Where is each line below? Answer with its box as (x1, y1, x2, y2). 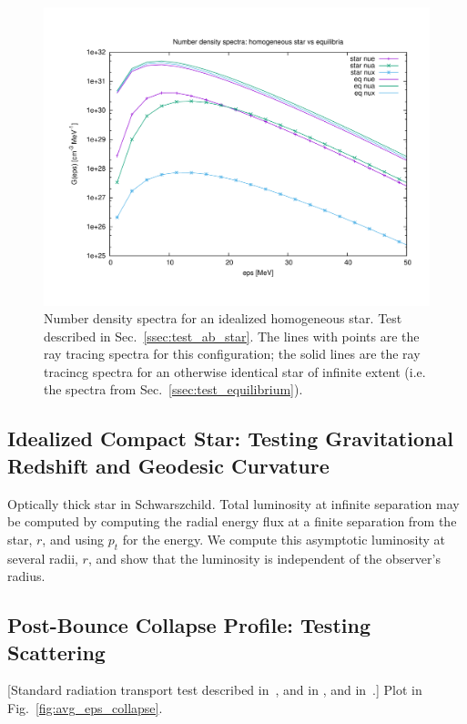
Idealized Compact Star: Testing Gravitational (7, 424, 453, 453)
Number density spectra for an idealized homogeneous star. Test (44, 309, 402, 328)
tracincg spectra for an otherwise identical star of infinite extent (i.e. (44, 362, 426, 381)
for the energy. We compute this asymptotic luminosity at (122, 529, 446, 548)
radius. (7, 566, 46, 586)
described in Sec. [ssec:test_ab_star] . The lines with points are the (44, 326, 420, 345)
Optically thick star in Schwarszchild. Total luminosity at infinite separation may (7, 494, 460, 513)
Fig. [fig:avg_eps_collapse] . (7, 699, 163, 718)
